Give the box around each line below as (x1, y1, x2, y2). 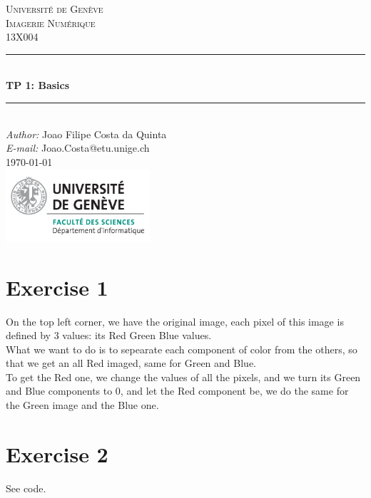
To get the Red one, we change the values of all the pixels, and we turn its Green (6, 369, 361, 384)
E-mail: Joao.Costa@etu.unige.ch (6, 140, 150, 155)
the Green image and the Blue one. (6, 398, 159, 413)
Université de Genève (6, 1, 103, 16)
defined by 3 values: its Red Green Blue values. (6, 328, 212, 343)
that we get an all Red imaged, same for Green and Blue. (6, 356, 256, 370)
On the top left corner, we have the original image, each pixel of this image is (6, 313, 344, 328)
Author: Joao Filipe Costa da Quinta (6, 126, 167, 141)
